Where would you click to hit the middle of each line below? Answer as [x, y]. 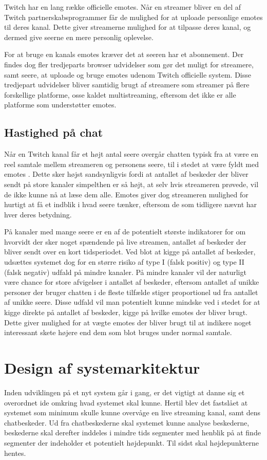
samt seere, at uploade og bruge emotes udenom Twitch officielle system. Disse [128, 74]
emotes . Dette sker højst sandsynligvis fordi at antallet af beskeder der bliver [126, 174]
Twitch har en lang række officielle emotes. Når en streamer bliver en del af [123, 7]
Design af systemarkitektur [102, 368]
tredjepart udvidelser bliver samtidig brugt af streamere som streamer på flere [127, 85]
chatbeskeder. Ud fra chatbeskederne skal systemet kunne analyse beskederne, [127, 422]
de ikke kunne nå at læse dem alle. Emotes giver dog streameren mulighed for [126, 194]
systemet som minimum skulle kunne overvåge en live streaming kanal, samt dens [132, 412]
